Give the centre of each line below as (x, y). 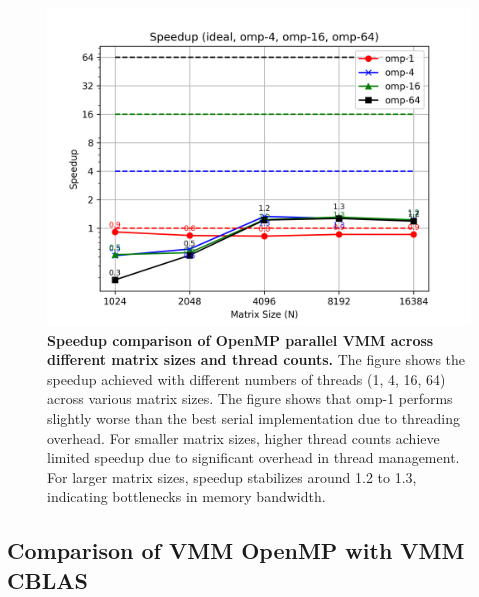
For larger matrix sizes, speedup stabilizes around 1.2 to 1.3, (232, 476)
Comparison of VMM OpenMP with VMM (236, 550)
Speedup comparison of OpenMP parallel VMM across (240, 339)
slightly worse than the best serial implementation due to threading (254, 417)
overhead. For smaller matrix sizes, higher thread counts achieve (243, 437)
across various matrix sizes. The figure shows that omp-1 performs (250, 398)
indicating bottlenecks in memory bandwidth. (186, 496)
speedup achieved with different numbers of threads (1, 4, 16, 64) (246, 378)
